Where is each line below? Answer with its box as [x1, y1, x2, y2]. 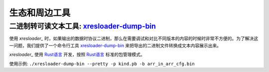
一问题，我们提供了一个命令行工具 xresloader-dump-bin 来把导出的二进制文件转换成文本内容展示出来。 [9, 42, 222, 48]
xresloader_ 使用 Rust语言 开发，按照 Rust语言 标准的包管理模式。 [9, 52, 145, 58]
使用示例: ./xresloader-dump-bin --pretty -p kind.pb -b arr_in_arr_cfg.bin [9, 61, 195, 67]
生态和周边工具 [9, 7, 71, 18]
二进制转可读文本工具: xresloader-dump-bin [9, 22, 156, 31]
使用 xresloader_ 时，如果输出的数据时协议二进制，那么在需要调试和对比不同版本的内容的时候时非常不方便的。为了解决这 [9, 36, 259, 41]
